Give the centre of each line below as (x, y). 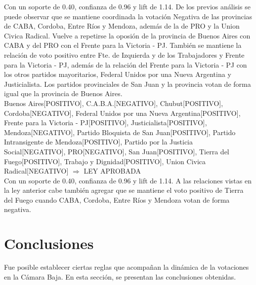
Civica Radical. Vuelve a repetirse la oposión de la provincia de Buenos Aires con (127, 35)
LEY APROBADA (112, 171)
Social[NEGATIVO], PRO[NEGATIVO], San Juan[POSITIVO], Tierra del (117, 151)
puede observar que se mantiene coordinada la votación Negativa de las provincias (128, 16)
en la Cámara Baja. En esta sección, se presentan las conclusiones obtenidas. (120, 276)
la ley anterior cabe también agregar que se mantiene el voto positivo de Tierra (124, 190)
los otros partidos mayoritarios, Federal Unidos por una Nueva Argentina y (118, 74)
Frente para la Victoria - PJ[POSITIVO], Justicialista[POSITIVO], (106, 123)
